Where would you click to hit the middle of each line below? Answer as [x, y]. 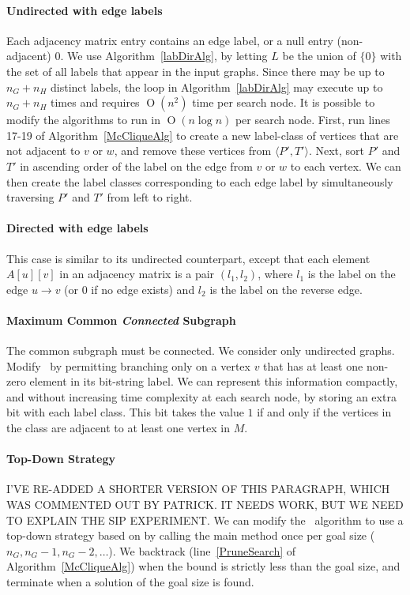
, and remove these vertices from [193, 151]
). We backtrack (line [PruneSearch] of [202, 550]
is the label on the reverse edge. [286, 289]
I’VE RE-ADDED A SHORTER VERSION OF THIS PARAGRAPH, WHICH [198, 489]
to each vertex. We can [346, 166]
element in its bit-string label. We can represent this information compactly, [214, 381]
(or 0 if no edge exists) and [130, 289]
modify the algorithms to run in [84, 120]
